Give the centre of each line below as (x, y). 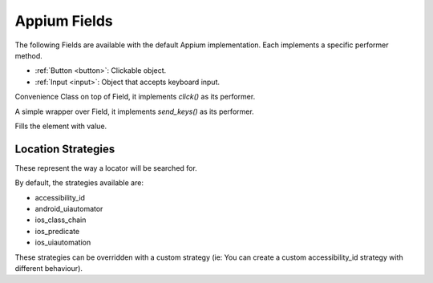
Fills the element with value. (61, 126)
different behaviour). (49, 268)
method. (29, 55)
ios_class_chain (61, 220)
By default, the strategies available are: (79, 183)
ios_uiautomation (63, 243)
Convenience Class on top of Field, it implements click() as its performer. (135, 97)
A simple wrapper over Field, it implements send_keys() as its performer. (134, 111)
